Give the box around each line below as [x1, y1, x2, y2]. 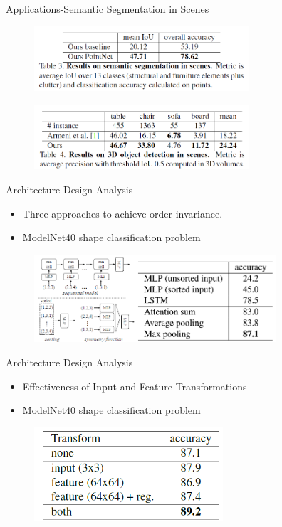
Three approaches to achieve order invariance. [22, 206, 223, 220]
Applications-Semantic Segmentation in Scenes [6, 1, 209, 16]
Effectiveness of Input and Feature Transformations [22, 378, 247, 393]
